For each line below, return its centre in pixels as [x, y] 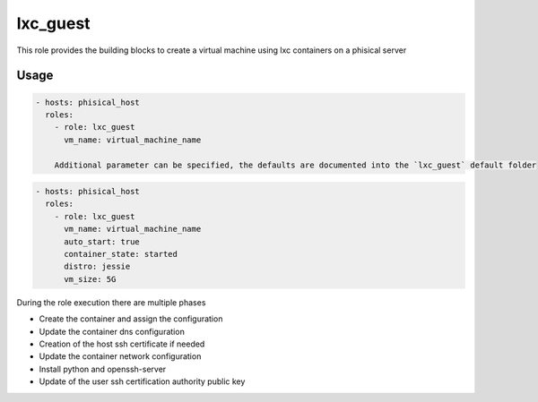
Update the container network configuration [120, 356]
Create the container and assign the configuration [131, 319]
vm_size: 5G [90, 279]
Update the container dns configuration [112, 331]
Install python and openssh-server [103, 369]
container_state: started [121, 254]
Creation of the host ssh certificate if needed [122, 344]
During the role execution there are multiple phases [111, 302]
